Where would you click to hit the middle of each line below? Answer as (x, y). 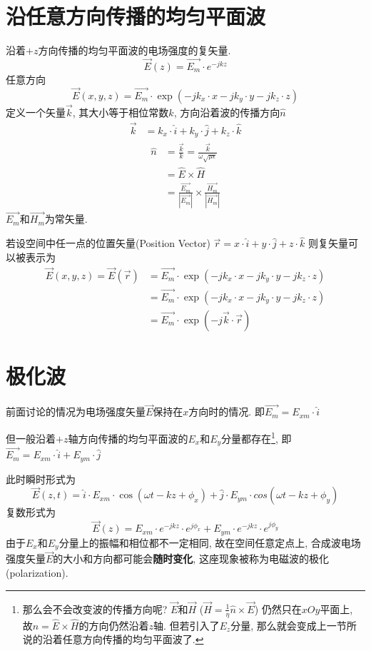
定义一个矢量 (36, 112)
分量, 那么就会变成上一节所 (294, 625)
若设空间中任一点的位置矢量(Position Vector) (108, 243)
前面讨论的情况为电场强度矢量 (76, 412)
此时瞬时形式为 (41, 479)
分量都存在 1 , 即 (256, 437)
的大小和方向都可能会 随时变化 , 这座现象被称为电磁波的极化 (191, 559)
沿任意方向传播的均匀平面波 (136, 16)
